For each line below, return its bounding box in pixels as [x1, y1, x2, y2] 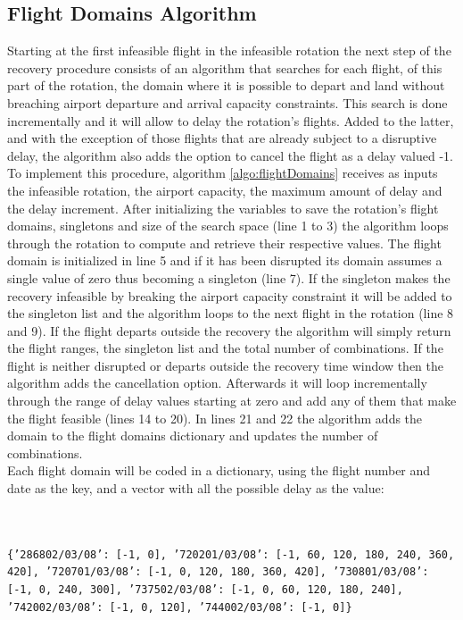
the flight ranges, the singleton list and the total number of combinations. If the [7, 339, 443, 357]
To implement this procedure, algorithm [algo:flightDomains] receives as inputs [7, 163, 438, 182]
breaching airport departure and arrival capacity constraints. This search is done [7, 93, 448, 112]
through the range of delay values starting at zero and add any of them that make [7, 391, 457, 410]
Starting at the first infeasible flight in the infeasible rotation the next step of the [7, 41, 451, 60]
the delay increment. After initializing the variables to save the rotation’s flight [7, 198, 439, 217]
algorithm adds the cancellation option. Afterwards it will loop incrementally [7, 373, 427, 392]
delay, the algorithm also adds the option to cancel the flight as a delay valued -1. [7, 146, 453, 164]
